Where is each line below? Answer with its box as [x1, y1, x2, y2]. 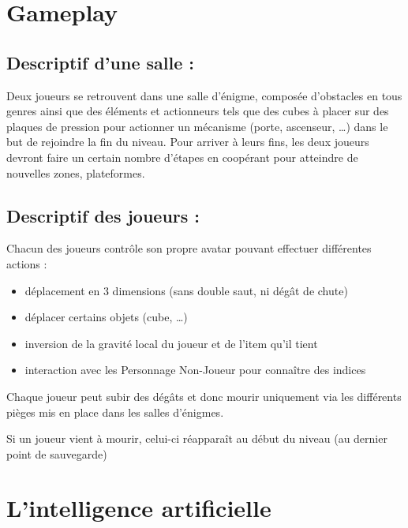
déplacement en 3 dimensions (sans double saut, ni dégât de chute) [24, 282, 348, 298]
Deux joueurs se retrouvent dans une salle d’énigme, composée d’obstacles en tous [6, 87, 402, 103]
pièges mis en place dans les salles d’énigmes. [6, 403, 224, 420]
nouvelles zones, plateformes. [6, 164, 145, 181]
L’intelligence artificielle [6, 492, 271, 524]
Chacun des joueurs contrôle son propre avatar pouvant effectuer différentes [6, 240, 372, 257]
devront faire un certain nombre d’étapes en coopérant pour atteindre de [6, 148, 358, 165]
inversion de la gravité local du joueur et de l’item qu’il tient [24, 335, 318, 351]
